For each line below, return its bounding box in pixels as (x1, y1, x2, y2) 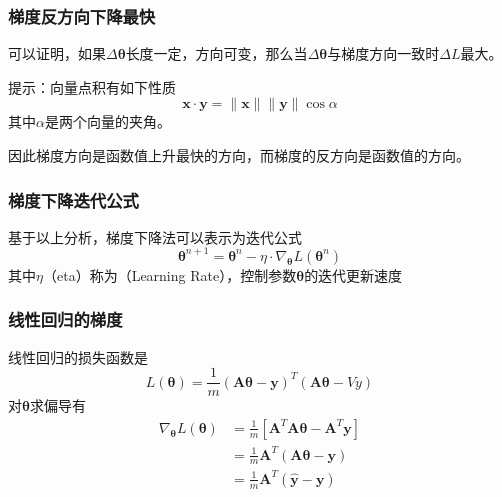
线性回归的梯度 (8, 307, 123, 332)
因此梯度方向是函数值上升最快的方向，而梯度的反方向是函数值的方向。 (8, 145, 470, 165)
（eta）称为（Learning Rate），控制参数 (42, 264, 297, 285)
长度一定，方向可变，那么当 (125, 43, 308, 64)
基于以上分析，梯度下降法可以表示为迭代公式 (8, 226, 302, 247)
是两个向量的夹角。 (44, 111, 171, 132)
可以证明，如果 (8, 43, 106, 64)
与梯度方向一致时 (327, 43, 440, 64)
